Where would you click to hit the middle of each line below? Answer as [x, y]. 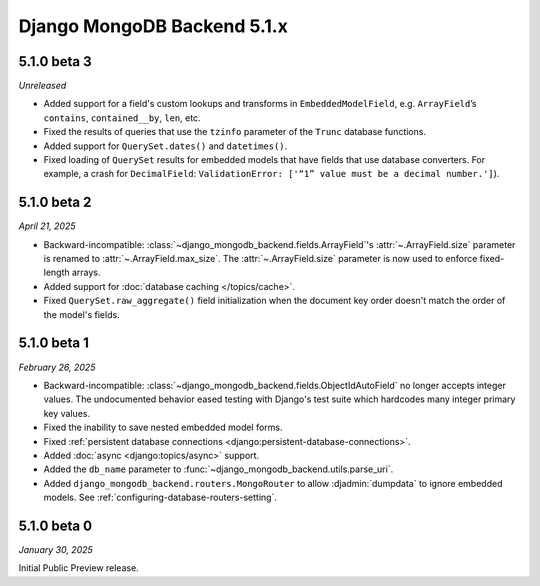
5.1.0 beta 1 [54, 343]
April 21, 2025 [47, 226]
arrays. [86, 272]
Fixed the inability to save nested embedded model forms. [163, 427]
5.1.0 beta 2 [55, 202]
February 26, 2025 [57, 367]
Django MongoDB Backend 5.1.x [153, 26]
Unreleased [42, 86]
